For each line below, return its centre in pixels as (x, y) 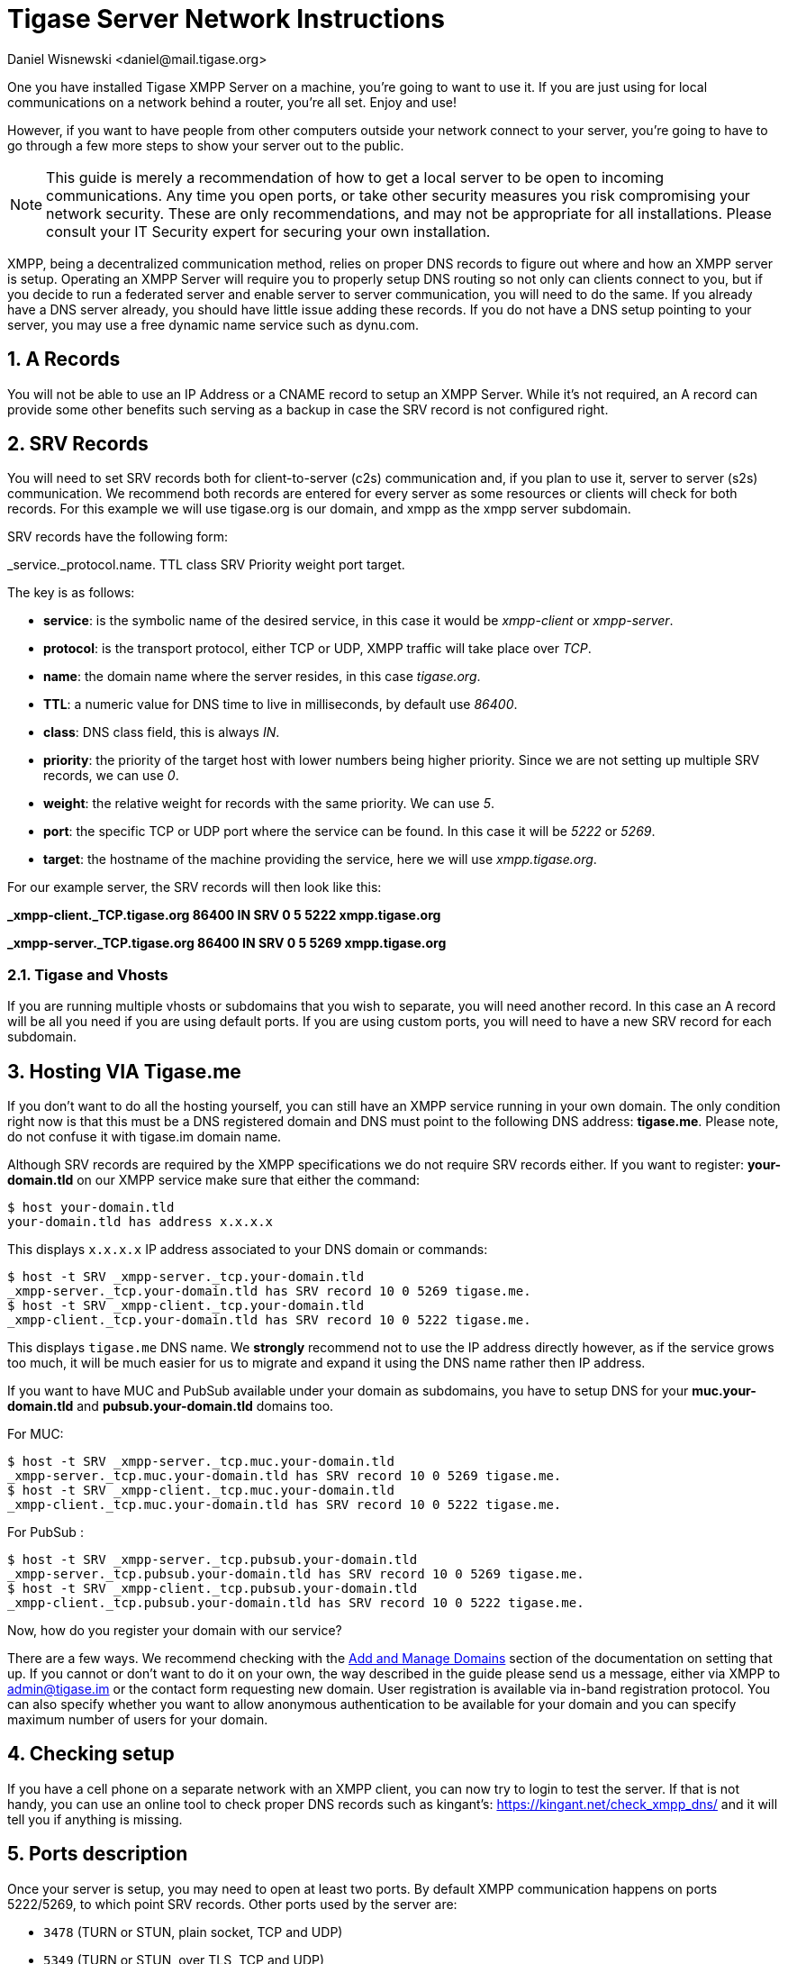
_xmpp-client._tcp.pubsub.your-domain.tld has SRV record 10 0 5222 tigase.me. (296, 1603)
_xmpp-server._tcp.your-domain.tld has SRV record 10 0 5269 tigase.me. (269, 1291)
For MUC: (36, 1434)
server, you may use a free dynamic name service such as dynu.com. (213, 324)
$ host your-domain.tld (91, 1208)
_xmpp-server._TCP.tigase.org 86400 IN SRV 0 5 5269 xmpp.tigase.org (227, 943)
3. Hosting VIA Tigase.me (124, 1071)
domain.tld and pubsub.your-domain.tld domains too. (171, 1406)
